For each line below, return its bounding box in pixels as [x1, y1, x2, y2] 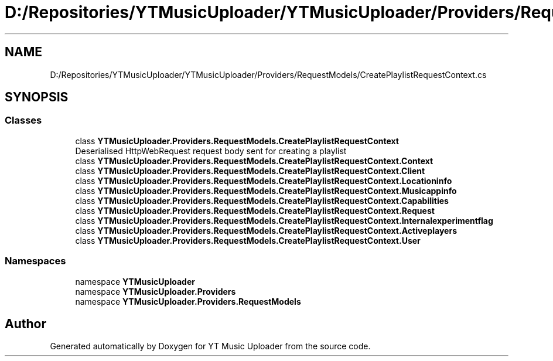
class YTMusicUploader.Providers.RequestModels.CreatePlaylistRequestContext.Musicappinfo [75, 185, 457, 196]
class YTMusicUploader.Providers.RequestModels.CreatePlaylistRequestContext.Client [75, 165, 425, 176]
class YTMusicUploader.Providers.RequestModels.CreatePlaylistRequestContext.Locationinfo [75, 175, 452, 186]
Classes [5, 114, 42, 127]
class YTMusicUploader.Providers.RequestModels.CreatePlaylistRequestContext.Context [75, 155, 433, 166]
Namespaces [5, 255, 66, 267]
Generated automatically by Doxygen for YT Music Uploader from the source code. [50, 341, 371, 352]
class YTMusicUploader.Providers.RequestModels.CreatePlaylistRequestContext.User [75, 235, 421, 246]
